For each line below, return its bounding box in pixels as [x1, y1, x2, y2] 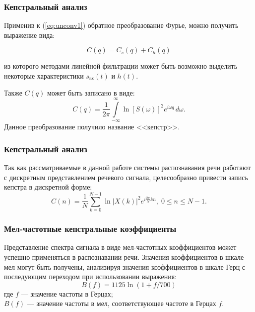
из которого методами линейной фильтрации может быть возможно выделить [4, 61, 238, 71]
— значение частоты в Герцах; [21, 288, 113, 299]
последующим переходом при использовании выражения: [4, 271, 177, 282]
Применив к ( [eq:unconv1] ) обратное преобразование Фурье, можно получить [4, 20, 239, 30]
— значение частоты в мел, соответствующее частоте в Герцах [27, 298, 216, 309]
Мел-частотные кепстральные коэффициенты [4, 222, 177, 235]
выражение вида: [4, 29, 55, 40]
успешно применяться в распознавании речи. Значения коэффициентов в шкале [4, 251, 244, 262]
